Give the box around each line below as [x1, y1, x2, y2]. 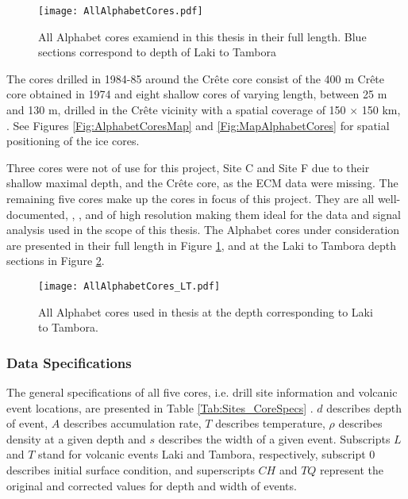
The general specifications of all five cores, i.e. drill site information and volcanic [6, 384, 398, 401]
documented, [6, 205, 68, 222]
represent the [320, 462, 383, 478]
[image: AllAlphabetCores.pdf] [38, 6, 203, 17]
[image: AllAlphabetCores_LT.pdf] [38, 280, 221, 292]
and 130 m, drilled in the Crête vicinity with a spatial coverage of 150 [6, 102, 346, 118]
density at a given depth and [6, 430, 146, 447]
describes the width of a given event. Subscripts [158, 430, 391, 447]
